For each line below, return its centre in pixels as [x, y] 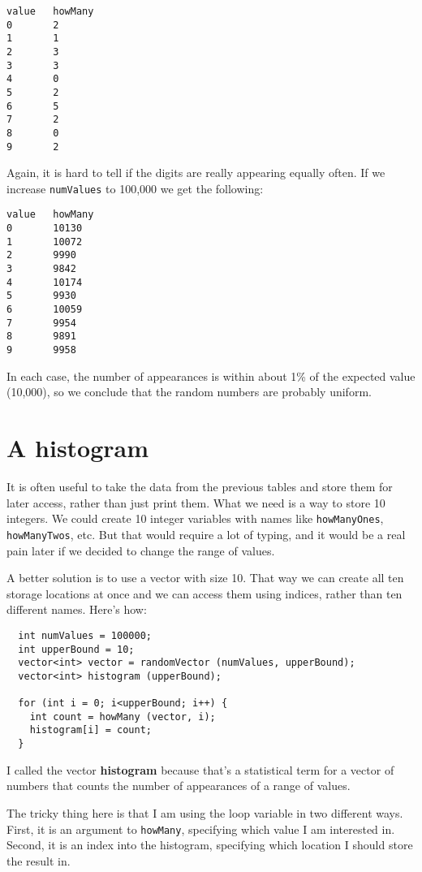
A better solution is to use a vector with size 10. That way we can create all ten [205, 578]
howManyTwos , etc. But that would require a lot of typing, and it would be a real [206, 534]
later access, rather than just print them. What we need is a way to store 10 [196, 502]
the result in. [39, 860]
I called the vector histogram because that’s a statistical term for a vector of [200, 769]
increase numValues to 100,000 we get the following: [135, 188]
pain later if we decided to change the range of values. [141, 550]
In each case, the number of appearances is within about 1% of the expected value [211, 376]
